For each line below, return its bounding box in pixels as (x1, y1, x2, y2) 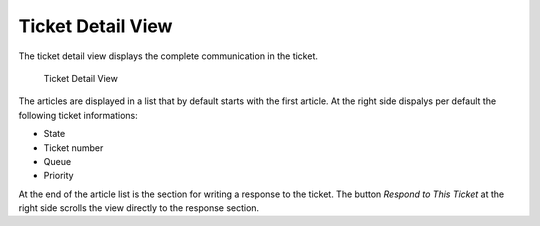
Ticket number (43, 141, 104, 154)
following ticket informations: (18, 109, 139, 121)
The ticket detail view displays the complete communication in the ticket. (18, 50, 319, 62)
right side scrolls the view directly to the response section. (18, 202, 260, 214)
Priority (43, 170, 74, 182)
